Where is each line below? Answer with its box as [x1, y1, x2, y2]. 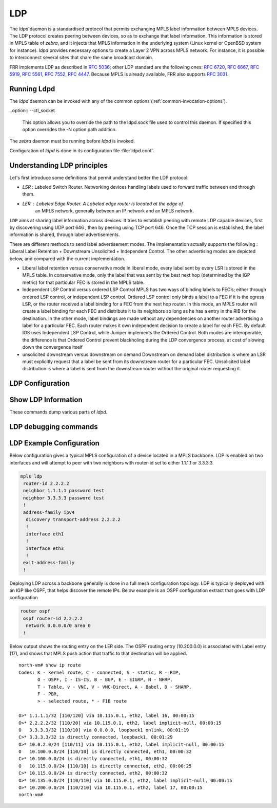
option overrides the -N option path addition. [22, 126, 117, 132]
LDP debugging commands [9, 422, 98, 432]
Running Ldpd [9, 84, 55, 93]
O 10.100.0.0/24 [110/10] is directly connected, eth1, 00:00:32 [18, 749, 192, 755]
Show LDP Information [9, 396, 83, 404]
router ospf [20, 608, 51, 614]
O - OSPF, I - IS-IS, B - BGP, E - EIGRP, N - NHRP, [37, 677, 173, 683]
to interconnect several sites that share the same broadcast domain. [9, 55, 153, 61]
